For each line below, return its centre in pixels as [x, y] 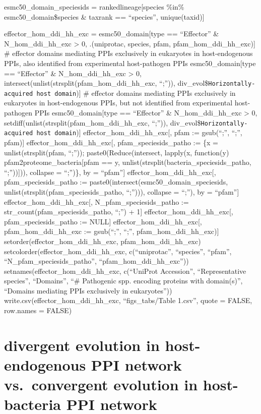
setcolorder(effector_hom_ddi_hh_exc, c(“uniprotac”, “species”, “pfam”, [118, 251]
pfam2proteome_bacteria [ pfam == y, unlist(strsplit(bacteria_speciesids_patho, [128, 162]
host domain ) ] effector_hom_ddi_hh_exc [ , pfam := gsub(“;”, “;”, [139, 132]
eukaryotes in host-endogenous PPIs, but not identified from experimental [118, 103]
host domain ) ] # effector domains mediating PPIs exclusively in [136, 93]
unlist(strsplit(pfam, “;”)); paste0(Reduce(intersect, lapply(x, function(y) [117, 152]
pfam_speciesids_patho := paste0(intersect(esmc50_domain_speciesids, [116, 182]
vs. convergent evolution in [101, 385]
